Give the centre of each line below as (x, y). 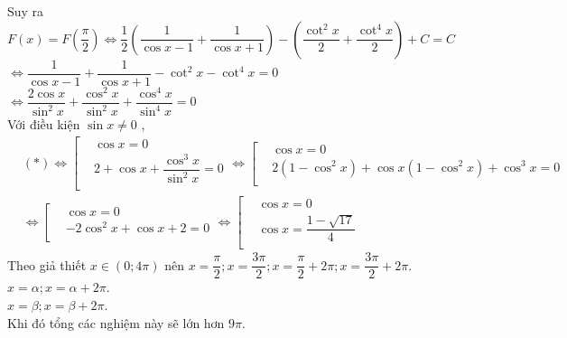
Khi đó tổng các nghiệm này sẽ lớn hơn (116, 322)
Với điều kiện (44, 124)
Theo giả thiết (47, 264)
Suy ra (26, 11)
